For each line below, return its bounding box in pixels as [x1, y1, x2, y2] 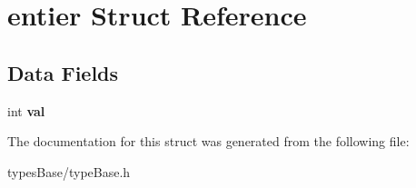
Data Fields [7, 58, 119, 86]
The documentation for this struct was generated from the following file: [7, 132, 410, 151]
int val [7, 101, 45, 120]
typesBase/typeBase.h [7, 162, 131, 181]
